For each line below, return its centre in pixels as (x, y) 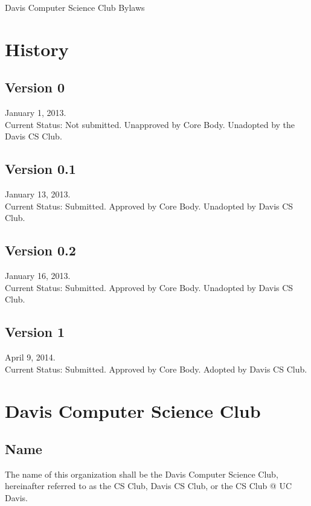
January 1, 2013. (36, 113)
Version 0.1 (40, 169)
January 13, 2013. (38, 194)
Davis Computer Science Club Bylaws (75, 7)
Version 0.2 (40, 250)
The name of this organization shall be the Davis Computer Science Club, (142, 474)
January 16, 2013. (38, 276)
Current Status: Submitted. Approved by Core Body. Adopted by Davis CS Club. (156, 369)
